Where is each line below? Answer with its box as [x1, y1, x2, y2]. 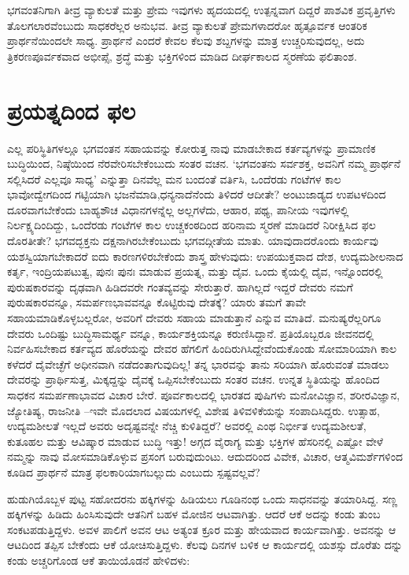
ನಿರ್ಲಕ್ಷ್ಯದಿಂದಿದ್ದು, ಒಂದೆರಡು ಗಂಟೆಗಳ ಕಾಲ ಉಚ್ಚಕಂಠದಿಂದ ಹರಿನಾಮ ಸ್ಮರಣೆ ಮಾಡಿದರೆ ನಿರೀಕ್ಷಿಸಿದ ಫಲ [7, 217, 376, 233]
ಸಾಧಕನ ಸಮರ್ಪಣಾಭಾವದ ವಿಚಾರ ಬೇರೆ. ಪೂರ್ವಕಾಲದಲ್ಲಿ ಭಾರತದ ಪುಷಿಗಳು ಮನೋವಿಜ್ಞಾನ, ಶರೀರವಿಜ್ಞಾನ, [7, 387, 400, 402]
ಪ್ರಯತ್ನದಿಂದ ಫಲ [7, 94, 136, 126]
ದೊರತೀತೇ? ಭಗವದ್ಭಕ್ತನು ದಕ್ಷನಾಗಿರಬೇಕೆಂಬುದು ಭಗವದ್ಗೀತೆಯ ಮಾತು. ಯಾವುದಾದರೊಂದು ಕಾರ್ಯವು [7, 232, 378, 249]
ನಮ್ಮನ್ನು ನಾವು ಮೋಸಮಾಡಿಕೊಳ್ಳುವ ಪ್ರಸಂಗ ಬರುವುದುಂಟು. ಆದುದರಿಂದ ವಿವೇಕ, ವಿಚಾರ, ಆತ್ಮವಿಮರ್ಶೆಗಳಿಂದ [7, 448, 403, 465]
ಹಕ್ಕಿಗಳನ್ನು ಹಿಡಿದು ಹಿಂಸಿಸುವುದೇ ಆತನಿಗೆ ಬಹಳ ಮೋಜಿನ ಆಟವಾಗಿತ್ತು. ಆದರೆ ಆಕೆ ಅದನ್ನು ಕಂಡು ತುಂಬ [7, 506, 381, 522]
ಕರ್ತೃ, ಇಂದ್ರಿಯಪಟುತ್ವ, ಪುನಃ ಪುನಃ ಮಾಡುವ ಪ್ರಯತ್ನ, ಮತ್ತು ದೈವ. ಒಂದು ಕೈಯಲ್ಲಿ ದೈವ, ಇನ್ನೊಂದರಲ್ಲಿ [7, 263, 383, 280]
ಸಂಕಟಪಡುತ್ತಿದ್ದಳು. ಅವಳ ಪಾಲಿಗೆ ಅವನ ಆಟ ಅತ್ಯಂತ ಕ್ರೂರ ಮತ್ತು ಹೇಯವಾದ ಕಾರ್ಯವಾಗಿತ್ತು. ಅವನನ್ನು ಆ [7, 521, 396, 537]
